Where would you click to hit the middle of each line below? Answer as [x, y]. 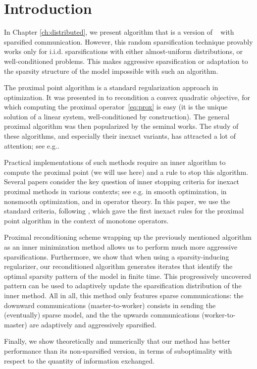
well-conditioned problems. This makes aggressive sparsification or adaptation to [126, 61]
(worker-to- [219, 315]
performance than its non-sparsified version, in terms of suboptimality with [118, 350]
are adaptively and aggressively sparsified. [93, 324]
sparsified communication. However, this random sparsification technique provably [128, 41]
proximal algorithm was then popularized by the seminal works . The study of [121, 126]
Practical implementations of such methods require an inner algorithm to [115, 162]
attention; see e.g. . [32, 145]
